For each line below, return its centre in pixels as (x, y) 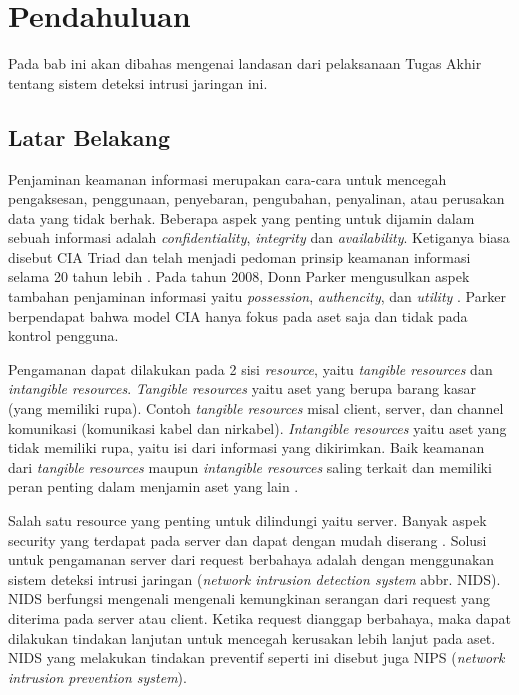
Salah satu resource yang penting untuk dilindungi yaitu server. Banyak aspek (247, 520)
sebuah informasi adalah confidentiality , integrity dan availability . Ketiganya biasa (259, 237)
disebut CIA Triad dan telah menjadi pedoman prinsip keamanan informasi (239, 256)
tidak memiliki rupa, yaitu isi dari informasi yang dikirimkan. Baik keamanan (246, 447)
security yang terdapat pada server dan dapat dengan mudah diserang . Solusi (247, 539)
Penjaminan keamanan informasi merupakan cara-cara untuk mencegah (227, 178)
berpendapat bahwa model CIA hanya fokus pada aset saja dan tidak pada (238, 315)
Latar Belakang (89, 136)
